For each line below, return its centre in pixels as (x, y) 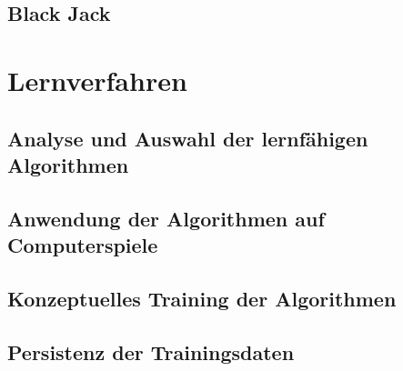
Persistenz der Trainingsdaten (151, 351)
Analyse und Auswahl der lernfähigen (188, 138)
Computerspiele (83, 245)
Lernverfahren (97, 80)
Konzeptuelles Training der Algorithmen (202, 298)
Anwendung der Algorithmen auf (166, 218)
